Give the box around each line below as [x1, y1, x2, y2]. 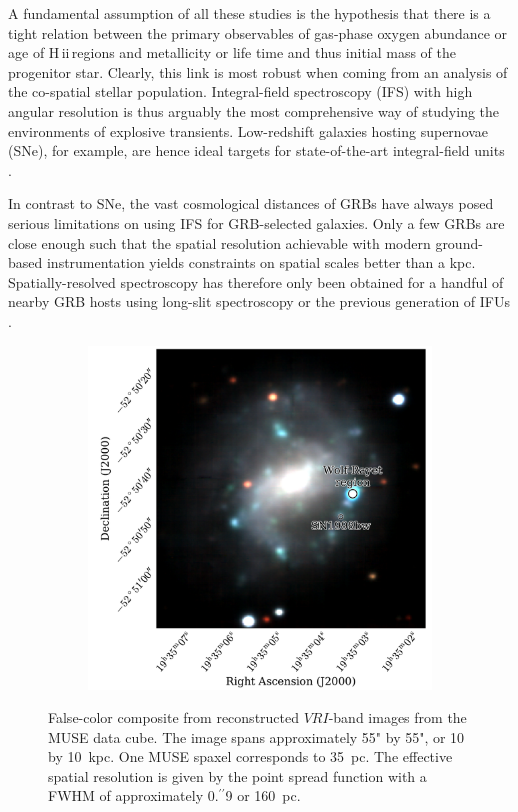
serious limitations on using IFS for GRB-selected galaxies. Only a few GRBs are [8, 212, 505, 233]
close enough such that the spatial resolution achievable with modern [8, 232, 431, 253]
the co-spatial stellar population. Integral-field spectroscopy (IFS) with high [8, 81, 473, 102]
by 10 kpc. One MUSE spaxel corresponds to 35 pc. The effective [48, 746, 453, 767]
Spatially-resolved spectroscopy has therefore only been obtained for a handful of [8, 271, 504, 292]
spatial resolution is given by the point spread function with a [48, 765, 427, 786]
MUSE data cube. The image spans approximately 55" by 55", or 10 [48, 726, 465, 747]
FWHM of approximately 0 [48, 785, 215, 806]
